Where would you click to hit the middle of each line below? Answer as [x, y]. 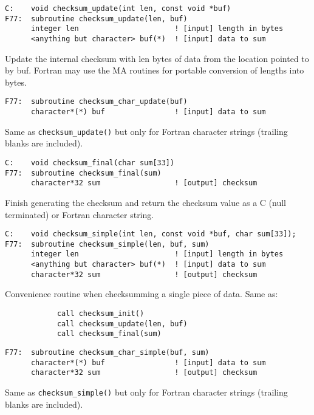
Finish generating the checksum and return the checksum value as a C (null [145, 202]
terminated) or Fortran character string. [80, 214]
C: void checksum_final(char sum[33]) [90, 163]
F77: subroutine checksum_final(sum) [83, 173]
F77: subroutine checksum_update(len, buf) [96, 19]
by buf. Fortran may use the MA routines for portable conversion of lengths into [155, 70]
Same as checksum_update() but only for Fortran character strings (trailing [146, 131]
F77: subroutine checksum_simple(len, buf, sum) [107, 244]
